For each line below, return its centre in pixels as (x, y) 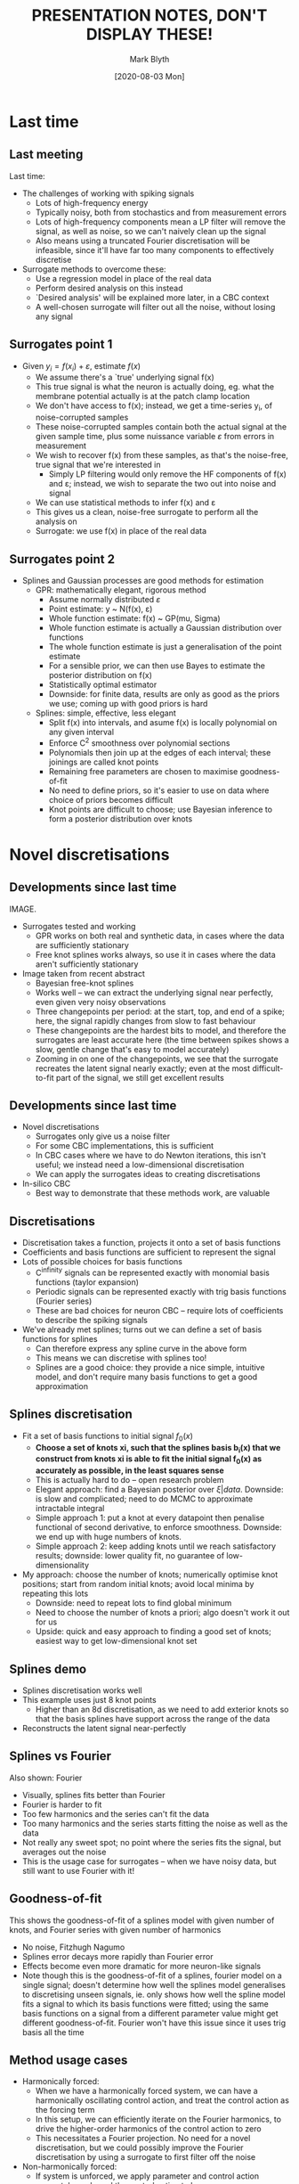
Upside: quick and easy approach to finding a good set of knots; (153, 1632)
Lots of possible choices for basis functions (102, 1262)
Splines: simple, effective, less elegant (105, 713)
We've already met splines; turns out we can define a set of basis (142, 1329)
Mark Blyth (149, 59)
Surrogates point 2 (62, 559)
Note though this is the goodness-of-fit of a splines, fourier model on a (152, 1975)
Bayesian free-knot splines (85, 983)
